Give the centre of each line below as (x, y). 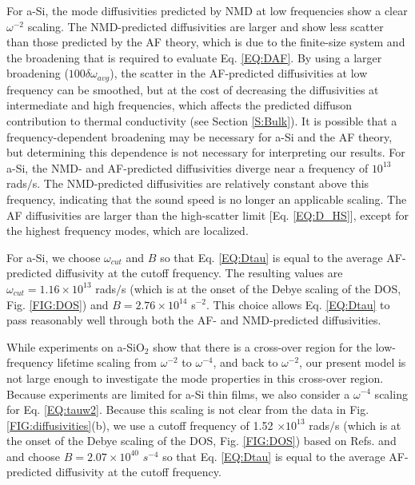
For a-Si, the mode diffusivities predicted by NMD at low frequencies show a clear (207, 10)
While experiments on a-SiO (76, 346)
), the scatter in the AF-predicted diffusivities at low (239, 73)
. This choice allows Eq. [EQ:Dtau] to (298, 304)
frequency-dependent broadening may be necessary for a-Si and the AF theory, (200, 136)
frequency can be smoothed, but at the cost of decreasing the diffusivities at (193, 89)
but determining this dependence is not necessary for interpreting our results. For (206, 152)
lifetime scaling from (107, 362)
